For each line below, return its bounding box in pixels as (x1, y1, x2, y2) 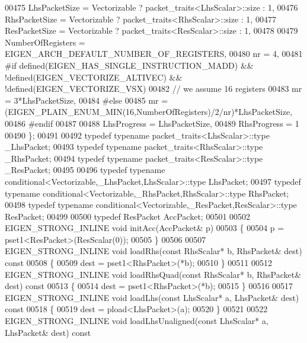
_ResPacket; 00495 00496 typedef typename (5, 164, 165, 176)
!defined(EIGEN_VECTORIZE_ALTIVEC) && (5, 70, 183, 83)
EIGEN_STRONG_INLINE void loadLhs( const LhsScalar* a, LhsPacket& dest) (5, 291, 299, 303)
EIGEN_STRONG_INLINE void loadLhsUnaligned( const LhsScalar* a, (5, 315, 268, 327)
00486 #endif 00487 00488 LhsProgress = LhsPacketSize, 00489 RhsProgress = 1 (5, 117, 299, 129)
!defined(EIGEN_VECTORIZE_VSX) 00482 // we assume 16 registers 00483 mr (5, 82, 302, 95)
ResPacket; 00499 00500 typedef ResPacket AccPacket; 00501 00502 (5, 210, 251, 222)
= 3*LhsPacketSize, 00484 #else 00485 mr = (5, 94, 168, 106)
